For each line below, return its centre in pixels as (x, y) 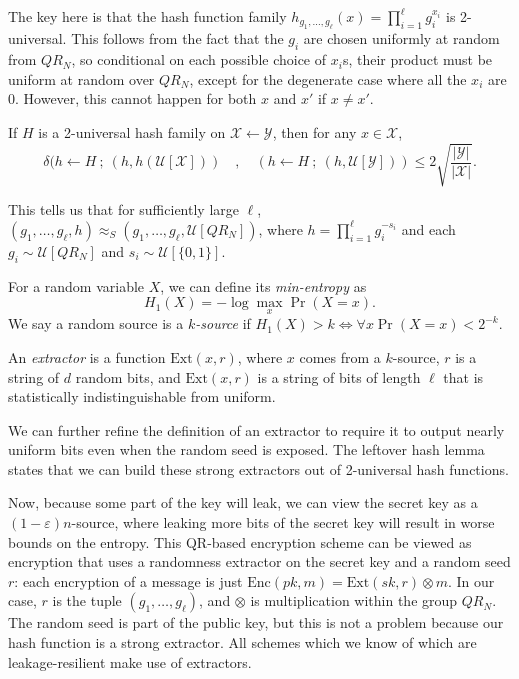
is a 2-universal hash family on (132, 131)
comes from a (340, 356)
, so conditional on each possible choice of (199, 59)
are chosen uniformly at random (401, 38)
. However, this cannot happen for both (136, 98)
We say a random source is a (96, 323)
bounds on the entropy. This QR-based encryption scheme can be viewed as (240, 541)
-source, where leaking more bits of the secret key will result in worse (283, 522)
